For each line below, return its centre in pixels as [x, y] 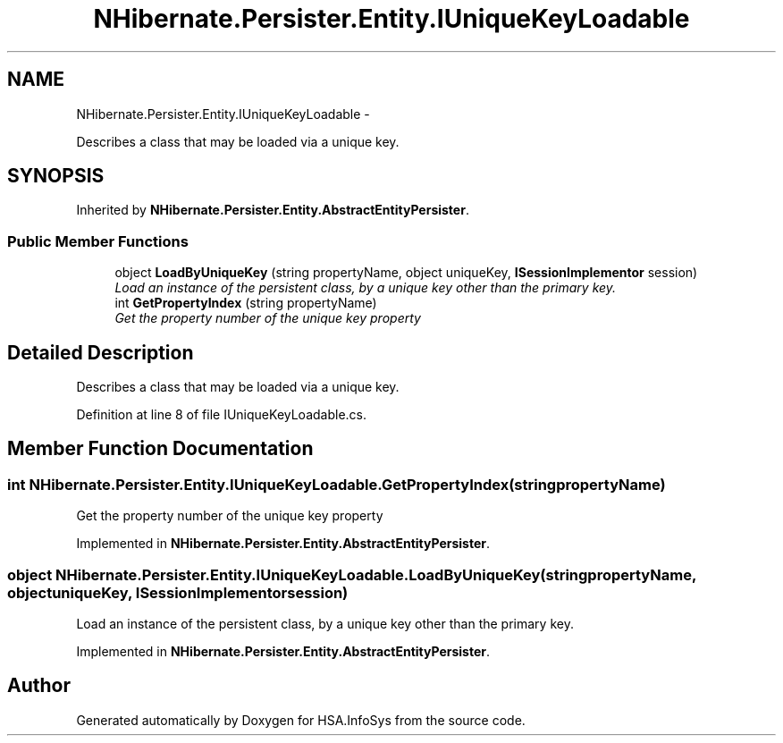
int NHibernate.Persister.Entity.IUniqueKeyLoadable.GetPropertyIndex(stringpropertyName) [337, 484]
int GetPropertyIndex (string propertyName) [246, 303]
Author [39, 686]
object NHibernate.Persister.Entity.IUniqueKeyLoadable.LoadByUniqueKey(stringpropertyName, [352, 574]
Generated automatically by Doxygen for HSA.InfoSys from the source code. [301, 720]
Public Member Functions [98, 241]
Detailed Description [101, 352]
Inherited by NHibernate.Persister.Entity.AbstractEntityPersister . [273, 210]
